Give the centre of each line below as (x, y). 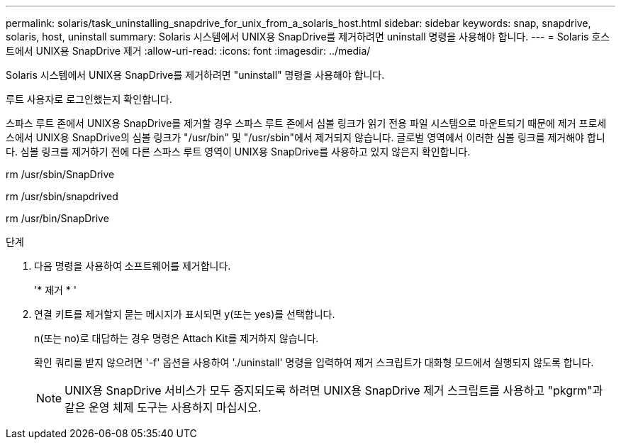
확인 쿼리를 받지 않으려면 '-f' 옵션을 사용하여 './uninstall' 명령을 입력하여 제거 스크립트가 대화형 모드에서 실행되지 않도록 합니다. (314, 362)
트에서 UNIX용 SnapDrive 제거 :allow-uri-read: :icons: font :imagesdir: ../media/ (188, 51)
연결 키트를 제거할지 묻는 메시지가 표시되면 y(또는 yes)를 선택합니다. (185, 314)
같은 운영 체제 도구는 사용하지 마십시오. (163, 407)
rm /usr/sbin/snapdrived (62, 196)
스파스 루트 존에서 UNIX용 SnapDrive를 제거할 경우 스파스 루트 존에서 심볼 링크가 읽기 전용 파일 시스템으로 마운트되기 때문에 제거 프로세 (306, 123)
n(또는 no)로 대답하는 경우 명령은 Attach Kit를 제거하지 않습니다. (177, 338)
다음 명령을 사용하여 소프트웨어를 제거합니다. (133, 266)
